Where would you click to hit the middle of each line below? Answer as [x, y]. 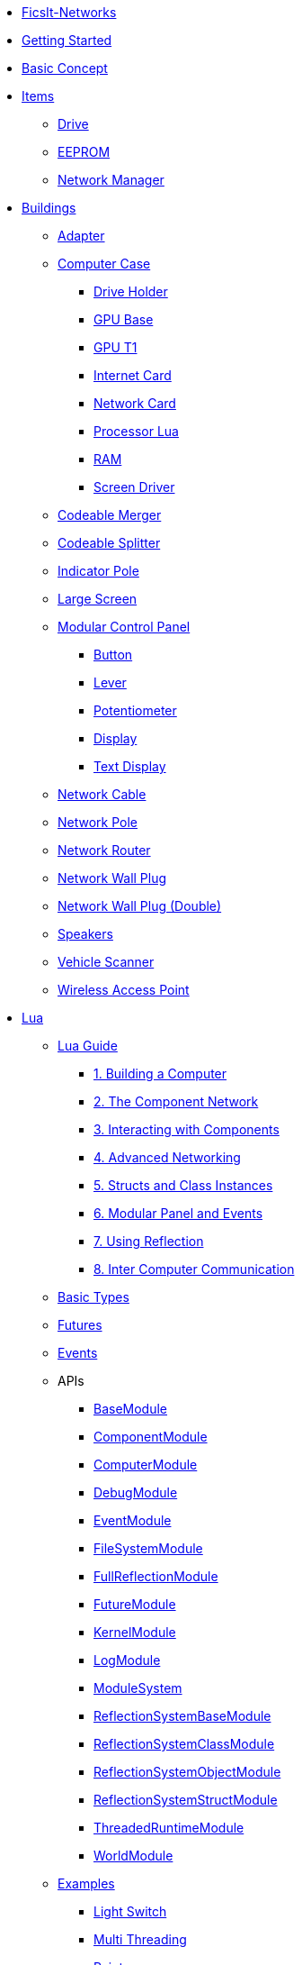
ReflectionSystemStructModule [186, 1800]
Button [113, 655]
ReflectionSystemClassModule [184, 1744]
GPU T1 [115, 347]
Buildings [49, 208]
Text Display [130, 766]
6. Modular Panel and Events [178, 1213]
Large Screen [98, 599]
